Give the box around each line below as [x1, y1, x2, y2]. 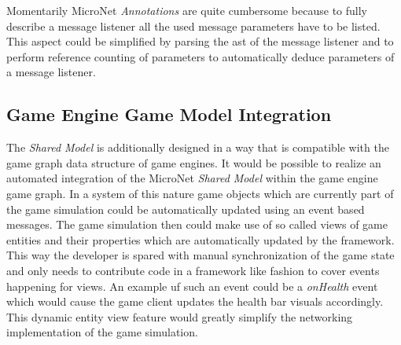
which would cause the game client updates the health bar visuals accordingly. [6, 293, 384, 310]
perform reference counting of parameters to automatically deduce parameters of [6, 48, 395, 64]
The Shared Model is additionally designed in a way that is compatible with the [6, 139, 389, 156]
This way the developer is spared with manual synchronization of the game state [6, 247, 395, 263]
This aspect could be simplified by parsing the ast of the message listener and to [6, 33, 394, 50]
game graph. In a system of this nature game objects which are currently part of [6, 185, 394, 201]
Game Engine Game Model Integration [6, 102, 332, 127]
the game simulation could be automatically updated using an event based [6, 200, 365, 217]
